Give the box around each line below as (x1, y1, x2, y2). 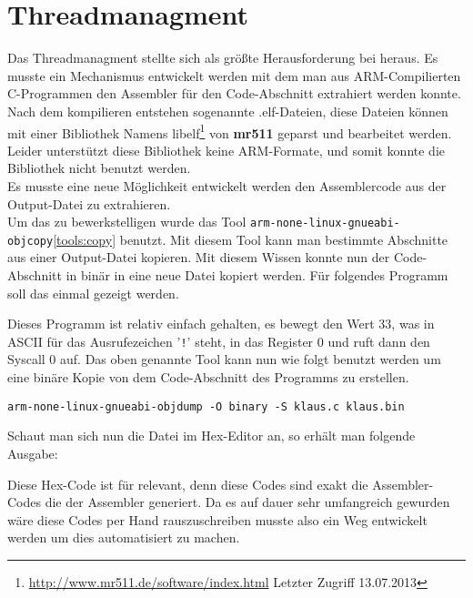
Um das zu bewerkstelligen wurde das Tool (7, 212, 247, 231)
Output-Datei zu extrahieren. (7, 194, 171, 213)
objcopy (7, 234, 54, 248)
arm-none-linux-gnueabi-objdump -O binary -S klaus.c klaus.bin (7, 400, 405, 413)
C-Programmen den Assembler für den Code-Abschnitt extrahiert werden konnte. (7, 84, 461, 103)
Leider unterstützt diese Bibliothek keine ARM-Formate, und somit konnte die (7, 140, 446, 159)
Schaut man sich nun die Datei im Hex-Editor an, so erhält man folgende (7, 426, 416, 445)
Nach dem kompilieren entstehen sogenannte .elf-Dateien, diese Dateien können (7, 101, 448, 120)
